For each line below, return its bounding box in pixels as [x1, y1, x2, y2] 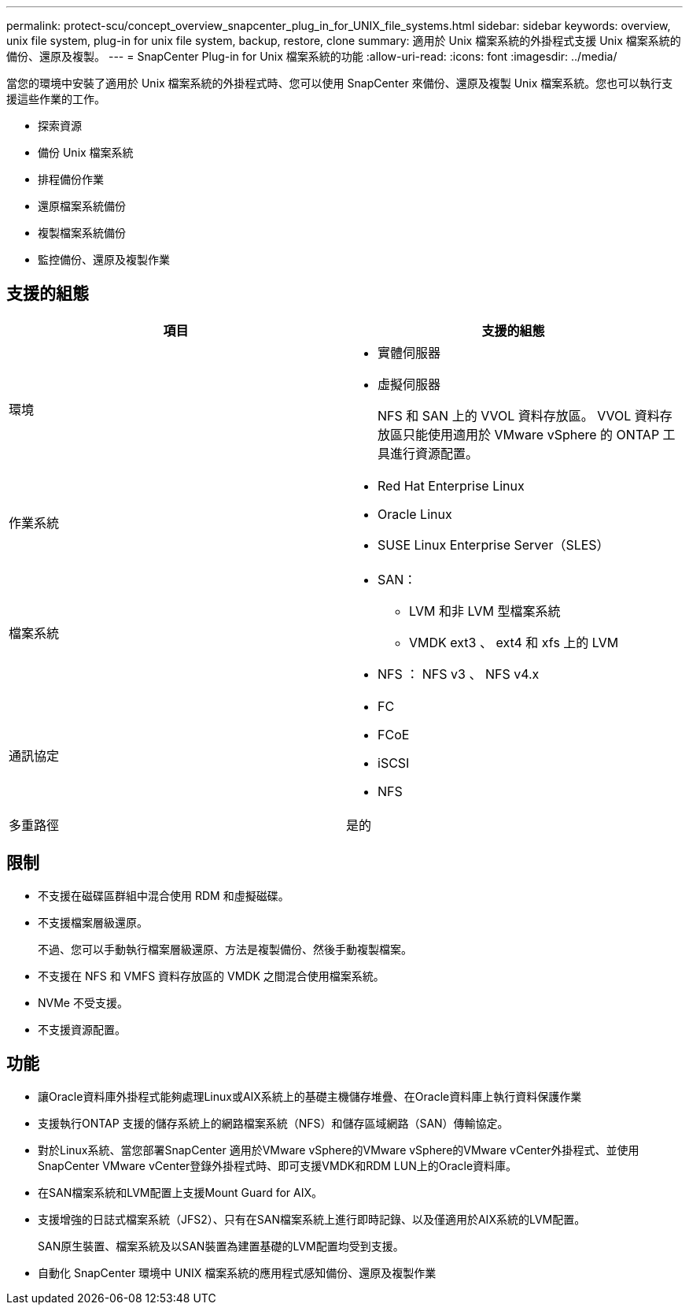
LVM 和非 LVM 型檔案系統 [409, 602, 561, 619]
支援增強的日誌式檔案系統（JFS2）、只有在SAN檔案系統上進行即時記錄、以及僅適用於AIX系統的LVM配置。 [38, 1212, 586, 1226]
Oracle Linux [378, 506, 452, 522]
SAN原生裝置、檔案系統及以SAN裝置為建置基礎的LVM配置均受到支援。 [38, 1239, 404, 1253]
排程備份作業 [38, 172, 104, 186]
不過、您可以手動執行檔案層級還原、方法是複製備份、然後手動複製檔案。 [38, 942, 412, 956]
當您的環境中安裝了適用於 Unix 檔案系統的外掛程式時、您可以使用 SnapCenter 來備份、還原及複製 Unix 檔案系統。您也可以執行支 [6, 76, 673, 90]
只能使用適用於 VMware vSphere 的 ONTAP [403, 426, 660, 443]
